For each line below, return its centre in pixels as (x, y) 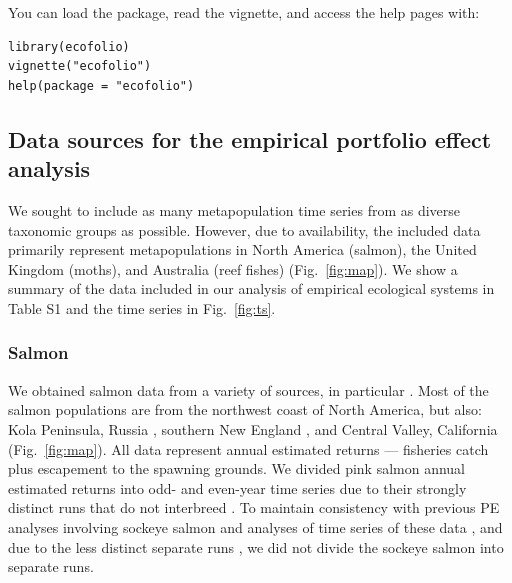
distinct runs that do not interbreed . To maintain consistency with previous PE (254, 507)
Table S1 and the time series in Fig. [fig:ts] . (142, 307)
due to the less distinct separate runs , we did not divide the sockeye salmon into (256, 546)
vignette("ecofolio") (80, 66)
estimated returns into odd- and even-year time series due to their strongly (237, 487)
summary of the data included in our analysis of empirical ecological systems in (251, 288)
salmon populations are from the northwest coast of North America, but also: (245, 409)
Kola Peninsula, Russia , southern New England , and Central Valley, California (253, 428)
